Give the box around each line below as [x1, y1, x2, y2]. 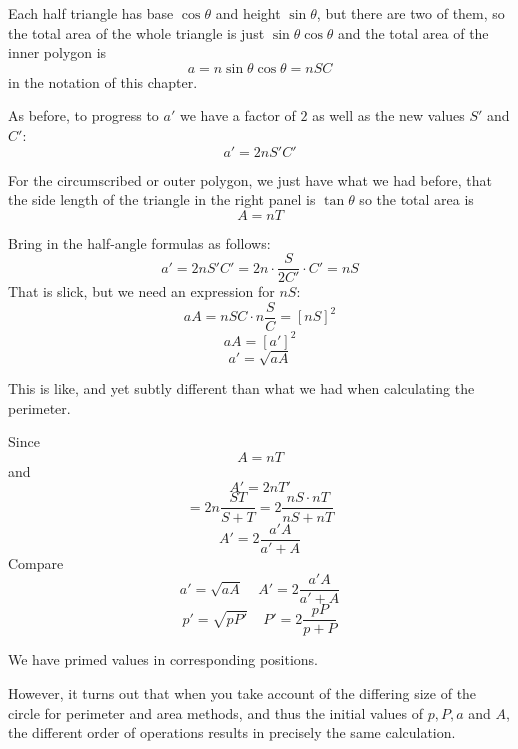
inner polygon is [8, 42, 107, 63]
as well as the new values [312, 105, 465, 126]
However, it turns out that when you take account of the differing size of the [8, 682, 477, 703]
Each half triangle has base [8, 3, 174, 23]
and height [215, 3, 281, 23]
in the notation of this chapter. [8, 71, 198, 92]
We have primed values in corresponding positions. [8, 649, 319, 670]
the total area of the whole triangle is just [8, 22, 265, 43]
